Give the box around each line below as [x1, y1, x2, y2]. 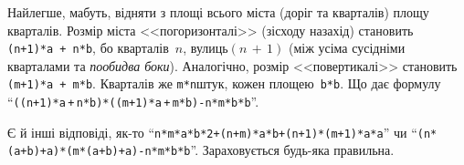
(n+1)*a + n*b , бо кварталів [7, 38, 169, 57]
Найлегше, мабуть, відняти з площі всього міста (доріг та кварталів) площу [7, 3, 429, 21]
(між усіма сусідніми [288, 38, 406, 57]
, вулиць [183, 38, 228, 57]
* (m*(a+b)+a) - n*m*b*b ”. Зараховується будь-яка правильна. [59, 140, 395, 160]
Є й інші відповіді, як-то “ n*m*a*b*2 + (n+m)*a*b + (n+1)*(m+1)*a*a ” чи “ [7, 122, 417, 141]
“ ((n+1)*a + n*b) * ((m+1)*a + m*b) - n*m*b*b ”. [7, 92, 259, 111]
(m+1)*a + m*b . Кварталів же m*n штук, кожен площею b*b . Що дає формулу [7, 74, 441, 93]
